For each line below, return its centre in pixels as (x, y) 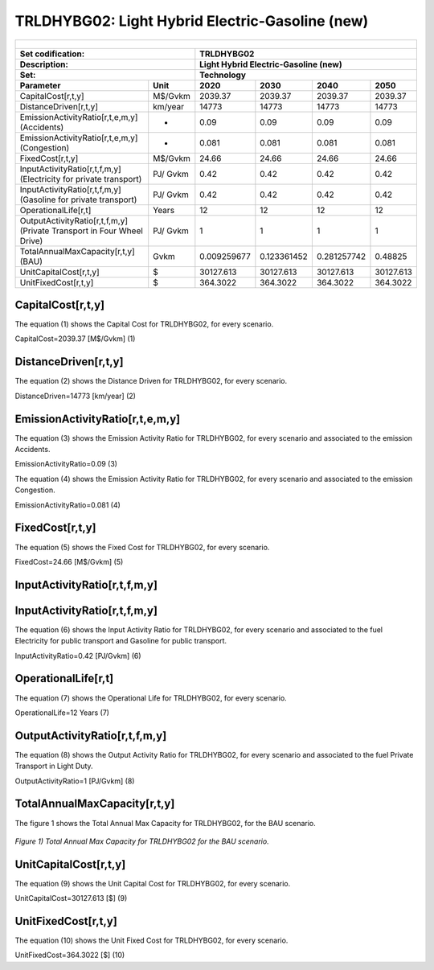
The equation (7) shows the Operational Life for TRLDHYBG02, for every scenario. (151, 698)
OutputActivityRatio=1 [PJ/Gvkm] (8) (75, 781)
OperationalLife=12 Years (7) (62, 713)
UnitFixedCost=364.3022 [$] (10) (70, 955)
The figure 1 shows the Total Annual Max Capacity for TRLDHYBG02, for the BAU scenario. (166, 823)
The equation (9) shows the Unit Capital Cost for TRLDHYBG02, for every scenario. (153, 883)
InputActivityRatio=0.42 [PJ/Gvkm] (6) (78, 656)
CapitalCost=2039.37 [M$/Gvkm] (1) (75, 339)
